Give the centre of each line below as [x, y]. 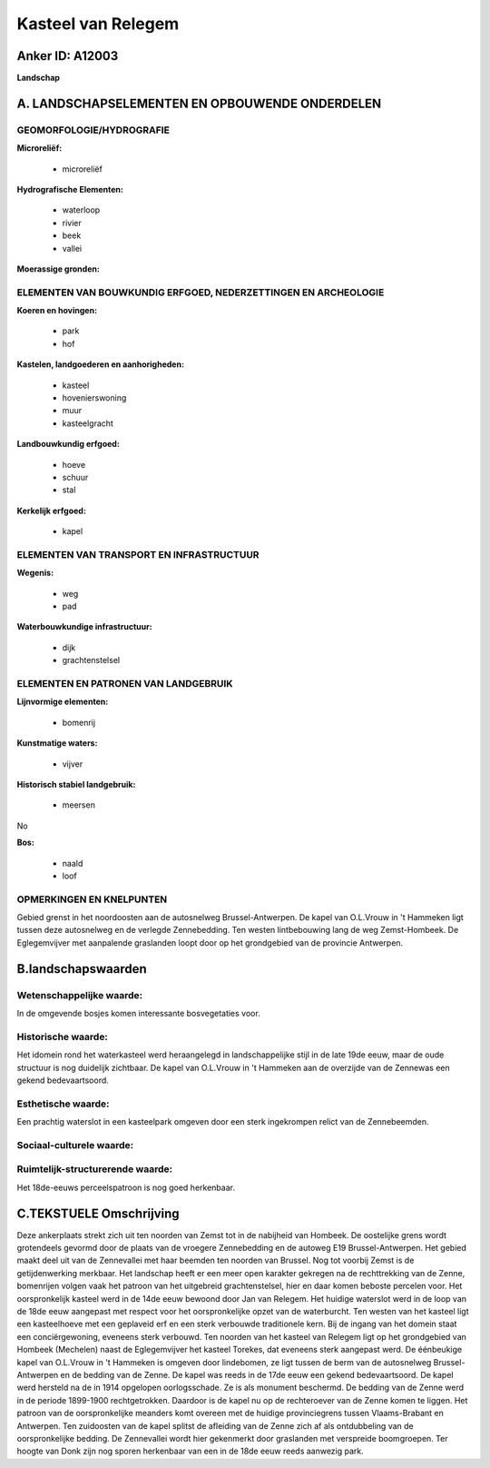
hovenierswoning [94, 398]
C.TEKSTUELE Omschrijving [98, 1213]
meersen [78, 805]
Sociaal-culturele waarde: [75, 1145]
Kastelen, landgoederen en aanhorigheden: [101, 364]
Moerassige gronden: [58, 269]
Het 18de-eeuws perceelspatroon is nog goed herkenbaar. [126, 1187]
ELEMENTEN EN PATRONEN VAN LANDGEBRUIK [125, 684]
